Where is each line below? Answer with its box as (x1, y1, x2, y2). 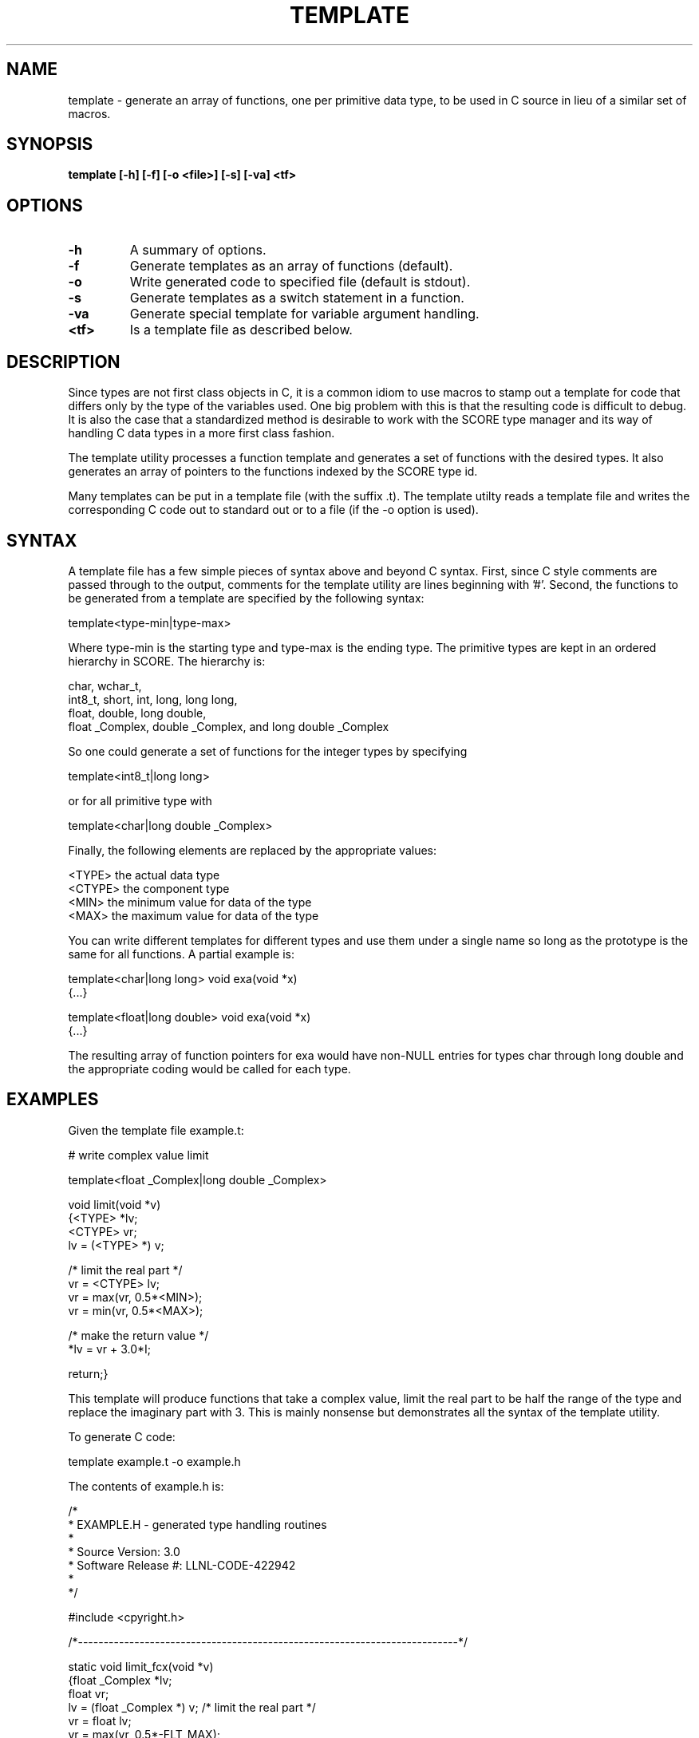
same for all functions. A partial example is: (68, 946, 294, 961)
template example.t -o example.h (68, 1454, 241, 1468)
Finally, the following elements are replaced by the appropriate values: (68, 843, 437, 857)
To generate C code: (68, 1429, 176, 1444)
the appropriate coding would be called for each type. (68, 1061, 351, 1076)
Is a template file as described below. (129, 322, 353, 338)
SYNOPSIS (6, 134, 93, 155)
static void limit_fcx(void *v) (68, 1659, 214, 1673)
